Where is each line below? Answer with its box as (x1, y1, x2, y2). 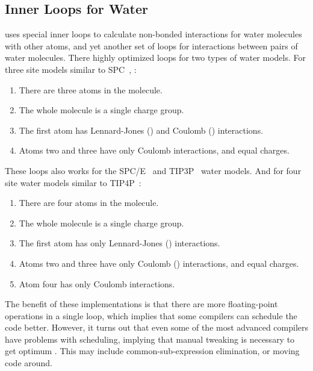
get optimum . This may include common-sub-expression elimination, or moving (5, 344, 300, 357)
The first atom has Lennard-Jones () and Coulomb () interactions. (19, 123, 264, 136)
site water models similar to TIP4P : (5, 176, 141, 189)
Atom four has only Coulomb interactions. (19, 277, 175, 290)
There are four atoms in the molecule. (19, 196, 159, 209)
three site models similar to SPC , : (5, 63, 137, 75)
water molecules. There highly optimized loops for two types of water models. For (5, 51, 306, 64)
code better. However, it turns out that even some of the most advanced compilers (5, 321, 309, 334)
